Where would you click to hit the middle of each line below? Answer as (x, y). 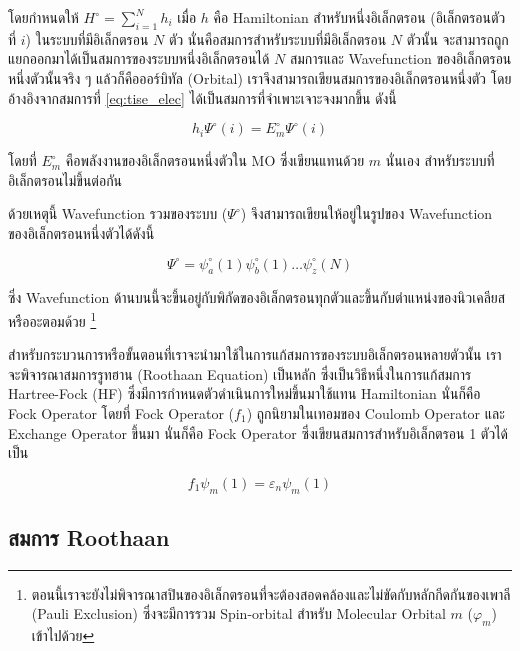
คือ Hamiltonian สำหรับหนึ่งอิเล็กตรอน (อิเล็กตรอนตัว (359, 17)
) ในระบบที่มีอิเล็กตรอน (87, 38)
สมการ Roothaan (89, 536)
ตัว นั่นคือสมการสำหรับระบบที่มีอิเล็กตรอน (277, 38)
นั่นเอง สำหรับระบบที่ (440, 160)
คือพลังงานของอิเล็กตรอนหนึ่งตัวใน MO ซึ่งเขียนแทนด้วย (215, 160)
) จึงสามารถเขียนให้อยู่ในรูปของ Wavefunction (366, 213)
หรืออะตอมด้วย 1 (52, 319)
